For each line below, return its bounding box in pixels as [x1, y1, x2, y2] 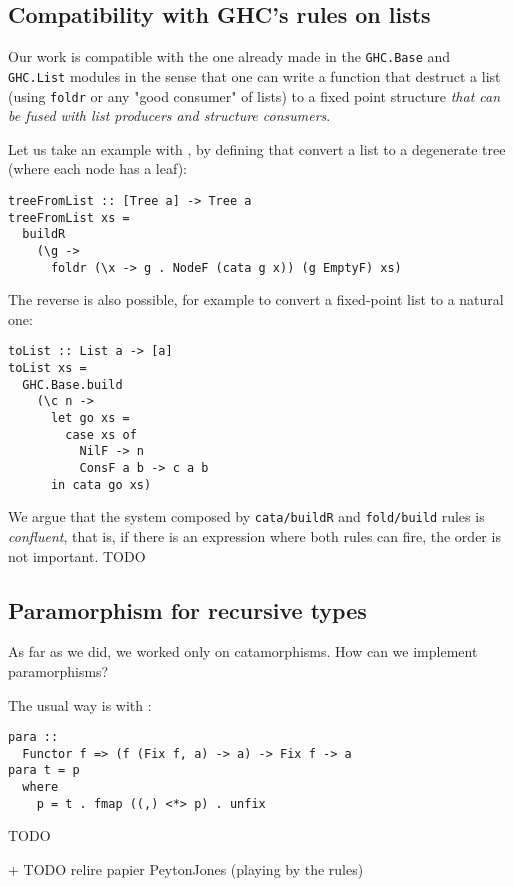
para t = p [8, 763, 80, 778]
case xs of [65, 427, 137, 442]
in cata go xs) [50, 477, 152, 492]
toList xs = [8, 361, 87, 376]
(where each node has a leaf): [8, 158, 187, 179]
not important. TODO [8, 545, 146, 566]
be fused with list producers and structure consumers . [8, 105, 331, 126]
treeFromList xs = [8, 210, 130, 225]
